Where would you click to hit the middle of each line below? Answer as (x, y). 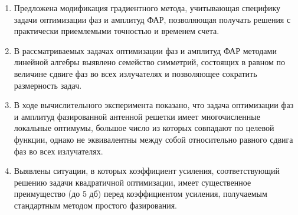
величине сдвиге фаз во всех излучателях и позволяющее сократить (135, 73)
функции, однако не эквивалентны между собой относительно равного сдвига (153, 139)
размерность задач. (48, 85)
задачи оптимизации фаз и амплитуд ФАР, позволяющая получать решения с (152, 19)
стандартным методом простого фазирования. (95, 205)
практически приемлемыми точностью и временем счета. (117, 31)
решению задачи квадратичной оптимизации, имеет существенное (132, 182)
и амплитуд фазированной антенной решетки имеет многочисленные (137, 116)
